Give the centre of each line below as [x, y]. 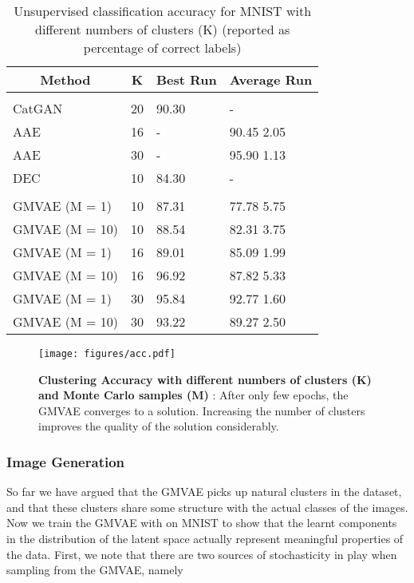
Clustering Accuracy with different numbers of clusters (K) [205, 379]
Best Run [186, 79]
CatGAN [38, 108]
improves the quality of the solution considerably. [159, 426]
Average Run [271, 79]
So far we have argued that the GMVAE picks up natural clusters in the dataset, [204, 492]
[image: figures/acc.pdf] [107, 354]
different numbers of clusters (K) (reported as [163, 29]
